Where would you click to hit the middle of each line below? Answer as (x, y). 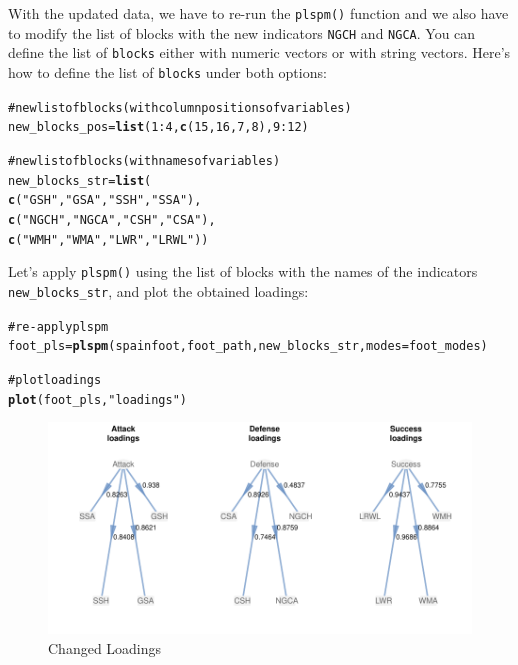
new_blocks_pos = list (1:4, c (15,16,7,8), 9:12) (158, 127)
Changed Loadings (105, 647)
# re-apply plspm (58, 326)
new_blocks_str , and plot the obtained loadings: (158, 290)
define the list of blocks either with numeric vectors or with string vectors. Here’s (259, 52)
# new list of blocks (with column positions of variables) (180, 107)
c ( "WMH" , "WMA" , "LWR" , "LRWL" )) (108, 239)
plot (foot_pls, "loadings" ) (97, 399)
